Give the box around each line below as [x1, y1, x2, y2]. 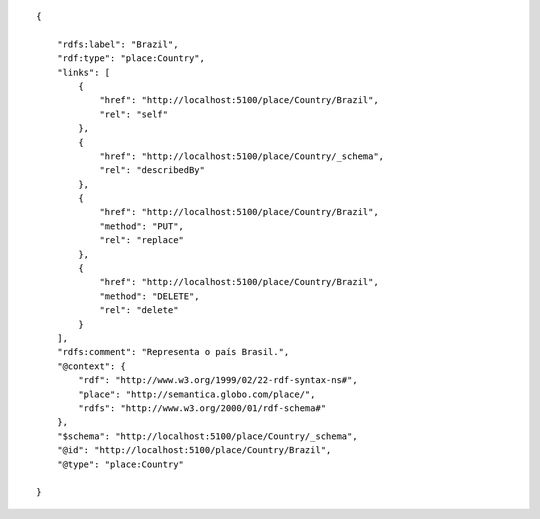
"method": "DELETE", [99, 290, 200, 302]
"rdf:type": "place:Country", [56, 53, 205, 64]
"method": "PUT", [99, 220, 185, 232]
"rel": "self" [99, 108, 169, 120]
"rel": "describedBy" [99, 165, 205, 176]
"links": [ [56, 66, 111, 78]
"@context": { [56, 360, 127, 372]
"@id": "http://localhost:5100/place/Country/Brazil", [56, 445, 332, 456]
